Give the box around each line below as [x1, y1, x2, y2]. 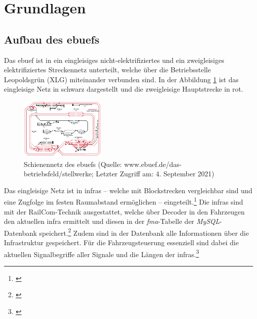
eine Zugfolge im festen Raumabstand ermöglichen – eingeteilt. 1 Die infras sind [4, 195, 243, 207]
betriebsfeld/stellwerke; [24, 168, 94, 179]
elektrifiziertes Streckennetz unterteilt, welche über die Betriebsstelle [4, 64, 211, 75]
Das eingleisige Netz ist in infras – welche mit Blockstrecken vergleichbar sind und [4, 185, 253, 195]
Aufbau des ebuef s [4, 31, 99, 47]
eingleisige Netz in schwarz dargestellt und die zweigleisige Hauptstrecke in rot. [4, 84, 243, 94]
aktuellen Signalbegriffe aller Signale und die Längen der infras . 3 [4, 247, 199, 259]
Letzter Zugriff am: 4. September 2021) [96, 168, 214, 179]
